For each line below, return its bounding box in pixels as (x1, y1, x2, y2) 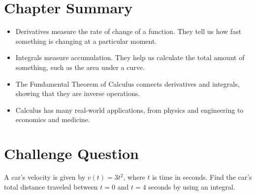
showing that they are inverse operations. (15, 88, 140, 98)
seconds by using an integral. (148, 181, 235, 192)
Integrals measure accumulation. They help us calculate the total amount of (15, 52, 245, 63)
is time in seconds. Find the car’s (152, 172, 252, 182)
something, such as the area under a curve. (15, 62, 145, 72)
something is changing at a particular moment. (15, 35, 157, 46)
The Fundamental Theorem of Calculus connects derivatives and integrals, (15, 78, 240, 89)
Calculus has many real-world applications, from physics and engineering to (15, 104, 244, 115)
